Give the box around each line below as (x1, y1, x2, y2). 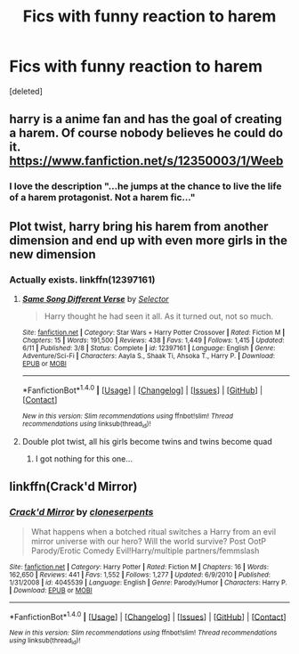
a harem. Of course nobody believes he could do (9, 126, 283, 141)
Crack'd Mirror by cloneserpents (9, 506, 154, 519)
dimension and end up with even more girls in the (9, 233, 287, 248)
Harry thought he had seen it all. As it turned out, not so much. (44, 310, 274, 322)
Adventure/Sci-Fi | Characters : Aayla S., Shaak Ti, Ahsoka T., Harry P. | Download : (21, 351, 276, 360)
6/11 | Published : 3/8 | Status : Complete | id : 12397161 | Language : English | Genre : (21, 343, 276, 353)
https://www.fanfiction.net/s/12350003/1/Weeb (9, 153, 284, 168)
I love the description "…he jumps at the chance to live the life (9, 180, 282, 192)
